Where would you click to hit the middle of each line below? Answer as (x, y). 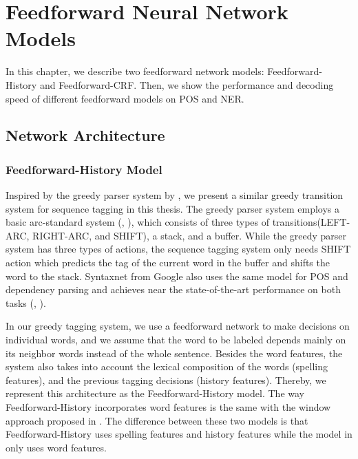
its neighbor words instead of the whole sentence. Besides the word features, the (174, 353)
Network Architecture (85, 135)
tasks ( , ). (26, 302)
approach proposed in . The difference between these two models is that (157, 420)
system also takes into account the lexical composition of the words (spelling (167, 366)
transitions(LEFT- (311, 222)
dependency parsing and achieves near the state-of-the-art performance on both (173, 289)
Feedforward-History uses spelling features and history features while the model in (179, 434)
